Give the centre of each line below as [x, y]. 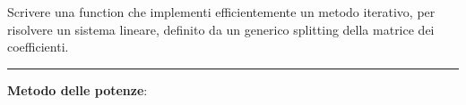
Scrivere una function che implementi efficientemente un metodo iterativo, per [221, 12]
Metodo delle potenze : [78, 89]
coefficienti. [38, 47]
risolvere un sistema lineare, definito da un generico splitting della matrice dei [221, 29]
